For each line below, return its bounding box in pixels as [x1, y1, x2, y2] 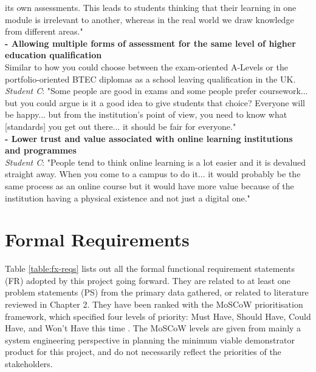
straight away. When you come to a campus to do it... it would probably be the [5, 167, 301, 180]
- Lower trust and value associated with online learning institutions [5, 132, 293, 144]
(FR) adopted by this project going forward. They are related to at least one [5, 274, 290, 286]
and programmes [5, 144, 77, 157]
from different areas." [5, 25, 83, 38]
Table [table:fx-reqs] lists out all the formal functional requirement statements [5, 262, 295, 275]
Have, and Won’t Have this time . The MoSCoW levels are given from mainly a [5, 322, 301, 334]
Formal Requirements [5, 227, 190, 252]
